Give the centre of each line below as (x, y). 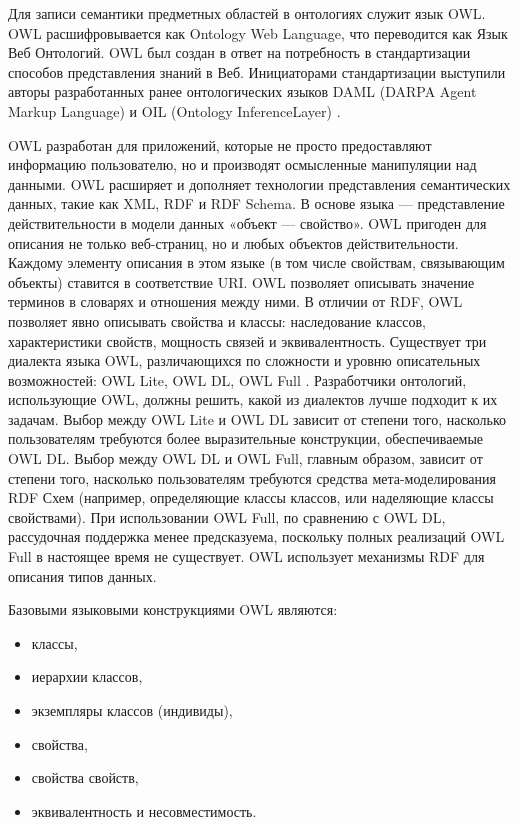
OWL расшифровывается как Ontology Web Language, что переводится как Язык (258, 32)
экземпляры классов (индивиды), (132, 710)
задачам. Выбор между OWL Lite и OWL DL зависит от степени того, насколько (257, 418)
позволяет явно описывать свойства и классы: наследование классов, (217, 320)
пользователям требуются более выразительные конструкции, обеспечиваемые (246, 438)
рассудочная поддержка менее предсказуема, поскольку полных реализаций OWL (256, 536)
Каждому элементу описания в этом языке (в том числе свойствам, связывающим (256, 262)
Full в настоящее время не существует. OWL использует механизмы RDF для (246, 556)
